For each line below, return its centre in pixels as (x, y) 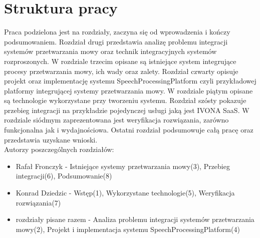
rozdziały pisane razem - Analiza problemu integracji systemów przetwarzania (135, 219)
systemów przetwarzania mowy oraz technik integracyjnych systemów (110, 51)
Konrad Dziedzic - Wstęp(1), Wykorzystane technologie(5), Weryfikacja (125, 193)
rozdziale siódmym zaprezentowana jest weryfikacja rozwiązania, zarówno (116, 120)
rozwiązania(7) (38, 202)
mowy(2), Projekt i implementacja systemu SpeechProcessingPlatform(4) (128, 229)
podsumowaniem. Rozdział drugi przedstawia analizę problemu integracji (116, 41)
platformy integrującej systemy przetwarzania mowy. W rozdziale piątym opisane (128, 90)
